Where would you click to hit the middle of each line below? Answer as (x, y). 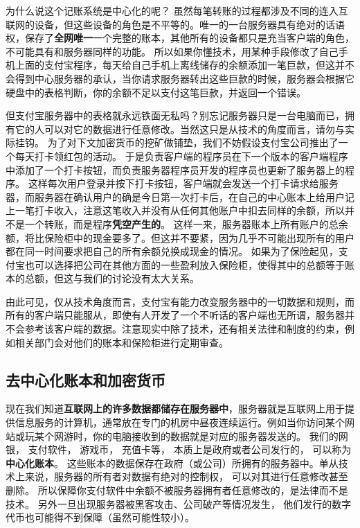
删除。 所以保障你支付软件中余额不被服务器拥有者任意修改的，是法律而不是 (177, 490)
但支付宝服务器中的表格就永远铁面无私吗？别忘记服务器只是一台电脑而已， (175, 115)
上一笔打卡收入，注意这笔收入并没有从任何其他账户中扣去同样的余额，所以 (175, 210)
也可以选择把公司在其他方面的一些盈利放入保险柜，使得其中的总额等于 (184, 264)
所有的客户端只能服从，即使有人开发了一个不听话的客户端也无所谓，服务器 (175, 315)
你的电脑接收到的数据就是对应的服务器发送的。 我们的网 (220, 435)
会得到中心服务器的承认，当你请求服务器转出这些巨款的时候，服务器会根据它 (180, 78)
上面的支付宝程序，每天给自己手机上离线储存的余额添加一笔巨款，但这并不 (184, 65)
